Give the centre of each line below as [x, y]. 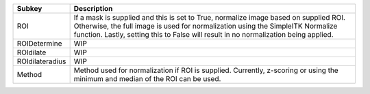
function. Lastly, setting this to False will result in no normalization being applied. [203, 34]
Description [93, 9]
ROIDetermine [39, 43]
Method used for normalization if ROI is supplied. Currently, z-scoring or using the [206, 70]
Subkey [29, 9]
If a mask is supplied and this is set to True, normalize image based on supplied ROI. [210, 17]
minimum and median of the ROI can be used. [147, 79]
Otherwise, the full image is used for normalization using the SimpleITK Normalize [206, 26]
